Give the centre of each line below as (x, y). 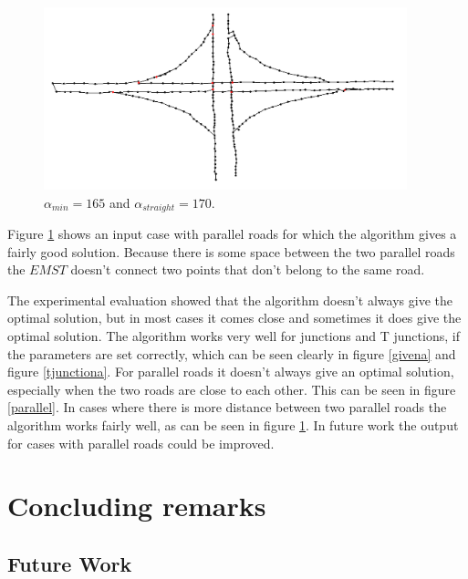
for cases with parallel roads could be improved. (141, 443)
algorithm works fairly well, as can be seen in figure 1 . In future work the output (233, 424)
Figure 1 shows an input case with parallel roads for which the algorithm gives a (232, 234)
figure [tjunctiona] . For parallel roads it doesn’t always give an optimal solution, (231, 372)
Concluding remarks (137, 506)
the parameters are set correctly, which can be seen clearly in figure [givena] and (232, 353)
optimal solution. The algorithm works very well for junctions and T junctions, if (234, 336)
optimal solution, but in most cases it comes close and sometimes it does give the (234, 318)
